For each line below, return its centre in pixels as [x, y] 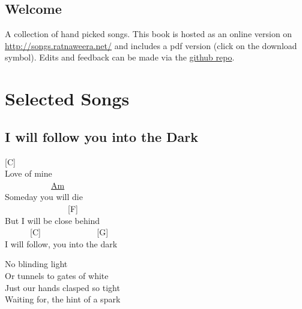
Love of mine [29, 173]
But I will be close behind [53, 220]
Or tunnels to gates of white [57, 275]
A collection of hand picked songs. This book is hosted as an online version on [149, 34]
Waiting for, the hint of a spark [63, 299]
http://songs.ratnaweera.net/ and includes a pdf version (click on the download [151, 45]
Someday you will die [44, 197]
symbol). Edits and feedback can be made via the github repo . [120, 57]
